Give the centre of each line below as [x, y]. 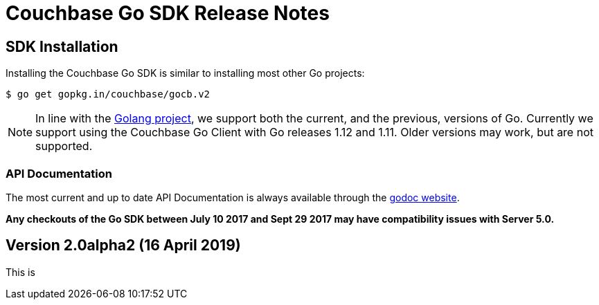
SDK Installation [62, 46]
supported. [64, 146]
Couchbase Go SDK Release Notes [168, 13]
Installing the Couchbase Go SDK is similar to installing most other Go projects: [185, 73]
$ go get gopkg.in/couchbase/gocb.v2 [108, 94]
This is [20, 272]
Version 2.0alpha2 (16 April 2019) [123, 246]
